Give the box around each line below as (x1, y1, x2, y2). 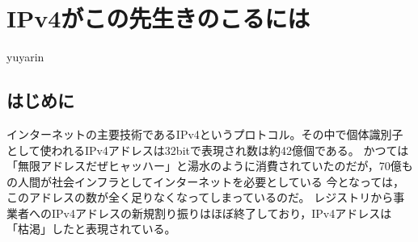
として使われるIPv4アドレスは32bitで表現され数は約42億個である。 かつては (6, 141, 409, 158)
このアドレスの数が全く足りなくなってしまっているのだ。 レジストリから (6, 189, 394, 206)
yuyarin (6, 48, 44, 65)
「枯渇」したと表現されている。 (6, 220, 176, 237)
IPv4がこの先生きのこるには (6, 2, 310, 35)
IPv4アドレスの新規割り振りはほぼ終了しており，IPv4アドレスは (51, 204, 392, 221)
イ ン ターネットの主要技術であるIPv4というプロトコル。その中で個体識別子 (6, 125, 403, 142)
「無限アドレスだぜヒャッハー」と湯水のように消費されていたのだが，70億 (6, 157, 402, 174)
